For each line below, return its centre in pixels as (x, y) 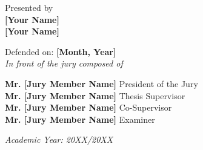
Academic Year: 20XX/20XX (59, 139)
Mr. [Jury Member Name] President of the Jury (101, 83)
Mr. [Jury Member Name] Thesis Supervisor (95, 95)
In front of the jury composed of (64, 63)
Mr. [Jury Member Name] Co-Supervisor (88, 107)
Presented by (29, 7)
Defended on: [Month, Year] (61, 51)
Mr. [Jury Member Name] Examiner (80, 119)
